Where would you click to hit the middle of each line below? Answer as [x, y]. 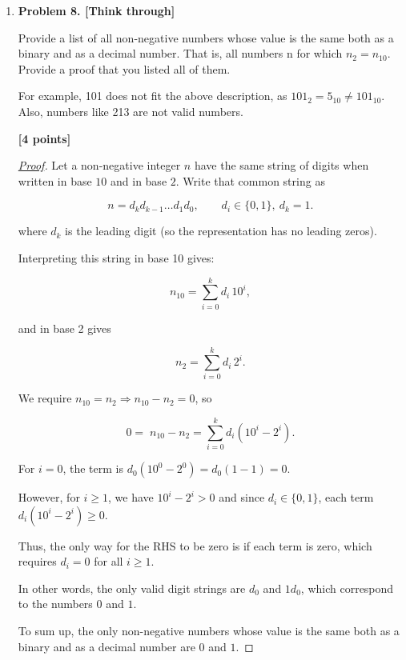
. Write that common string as [250, 180]
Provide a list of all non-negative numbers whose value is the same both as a [206, 37]
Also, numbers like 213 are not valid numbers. [131, 111]
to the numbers [55, 604]
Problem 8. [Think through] [96, 10]
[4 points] [44, 138]
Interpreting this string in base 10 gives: [116, 257]
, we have [131, 497]
